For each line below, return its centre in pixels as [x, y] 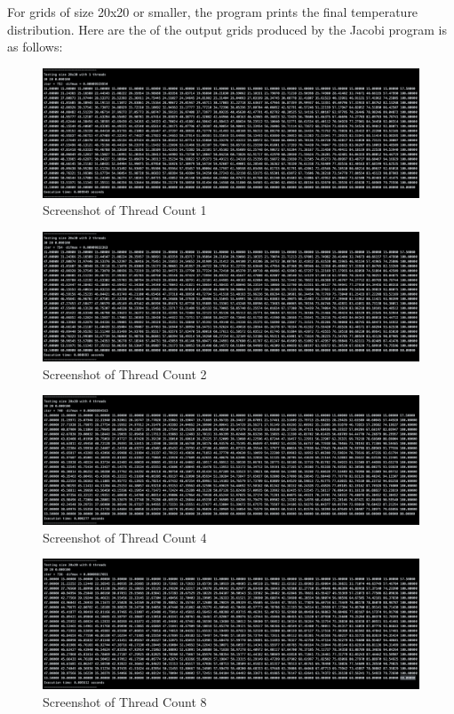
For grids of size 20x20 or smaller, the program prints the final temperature [213, 12]
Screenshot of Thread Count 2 [125, 373]
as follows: [35, 47]
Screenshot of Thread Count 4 [125, 537]
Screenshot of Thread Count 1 [125, 210]
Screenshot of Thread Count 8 [125, 701]
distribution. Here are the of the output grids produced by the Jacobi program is [227, 29]
